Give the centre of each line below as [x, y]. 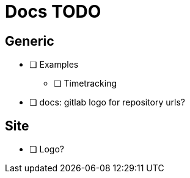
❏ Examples [54, 65]
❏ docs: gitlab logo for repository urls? [107, 102]
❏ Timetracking [85, 84]
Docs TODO [53, 12]
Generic [30, 41]
